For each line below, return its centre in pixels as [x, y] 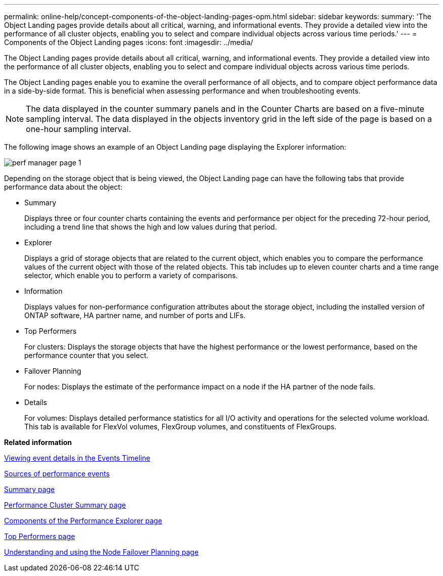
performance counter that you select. [86, 355]
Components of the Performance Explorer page [83, 521]
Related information [38, 442]
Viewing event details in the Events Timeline [77, 458]
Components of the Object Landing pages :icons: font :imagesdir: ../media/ [129, 42]
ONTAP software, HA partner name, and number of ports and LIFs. [135, 315]
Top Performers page [40, 536]
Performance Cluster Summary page [65, 505]
